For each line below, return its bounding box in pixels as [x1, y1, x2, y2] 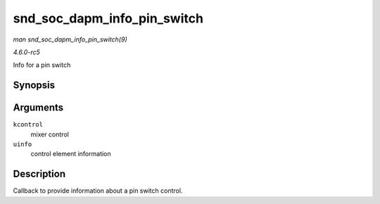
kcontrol [13, 120, 44, 129]
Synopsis [13, 79, 56, 91]
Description [13, 168, 66, 180]
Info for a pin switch [13, 60, 71, 70]
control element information [30, 150, 112, 158]
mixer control [30, 130, 70, 139]
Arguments [13, 102, 64, 114]
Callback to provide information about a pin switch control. [13, 186, 183, 195]
